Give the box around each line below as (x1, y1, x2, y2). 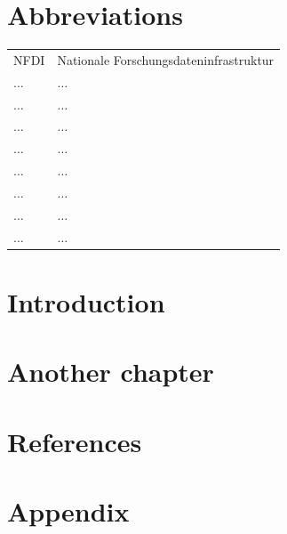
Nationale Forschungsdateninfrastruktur (57, 50, 275, 69)
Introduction (7, 283, 165, 320)
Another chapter (7, 353, 214, 390)
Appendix (7, 493, 130, 530)
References (7, 423, 142, 459)
